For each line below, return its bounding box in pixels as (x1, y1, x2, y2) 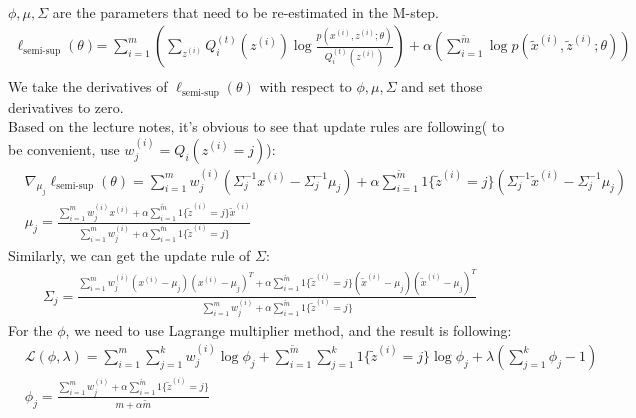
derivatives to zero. (8, 96, 124, 117)
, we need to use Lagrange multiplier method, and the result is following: (65, 319, 512, 340)
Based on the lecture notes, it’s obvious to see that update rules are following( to (8, 116, 505, 137)
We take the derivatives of (8, 76, 168, 97)
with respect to (259, 76, 352, 97)
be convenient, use (8, 138, 120, 159)
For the (8, 319, 53, 340)
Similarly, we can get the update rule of (8, 245, 251, 266)
